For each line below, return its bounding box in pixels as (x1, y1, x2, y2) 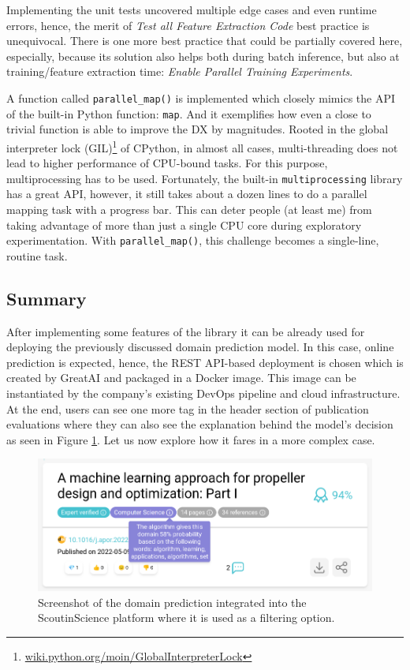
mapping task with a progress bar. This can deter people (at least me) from (6, 200, 372, 217)
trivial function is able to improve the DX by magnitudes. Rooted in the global (6, 121, 389, 137)
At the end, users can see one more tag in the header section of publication (6, 400, 369, 417)
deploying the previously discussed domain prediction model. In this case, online (6, 339, 394, 355)
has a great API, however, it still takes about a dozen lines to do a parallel (6, 185, 367, 202)
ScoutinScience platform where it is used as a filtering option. (38, 609, 335, 626)
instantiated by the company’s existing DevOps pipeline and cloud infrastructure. (6, 384, 401, 401)
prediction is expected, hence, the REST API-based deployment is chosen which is (6, 354, 404, 370)
